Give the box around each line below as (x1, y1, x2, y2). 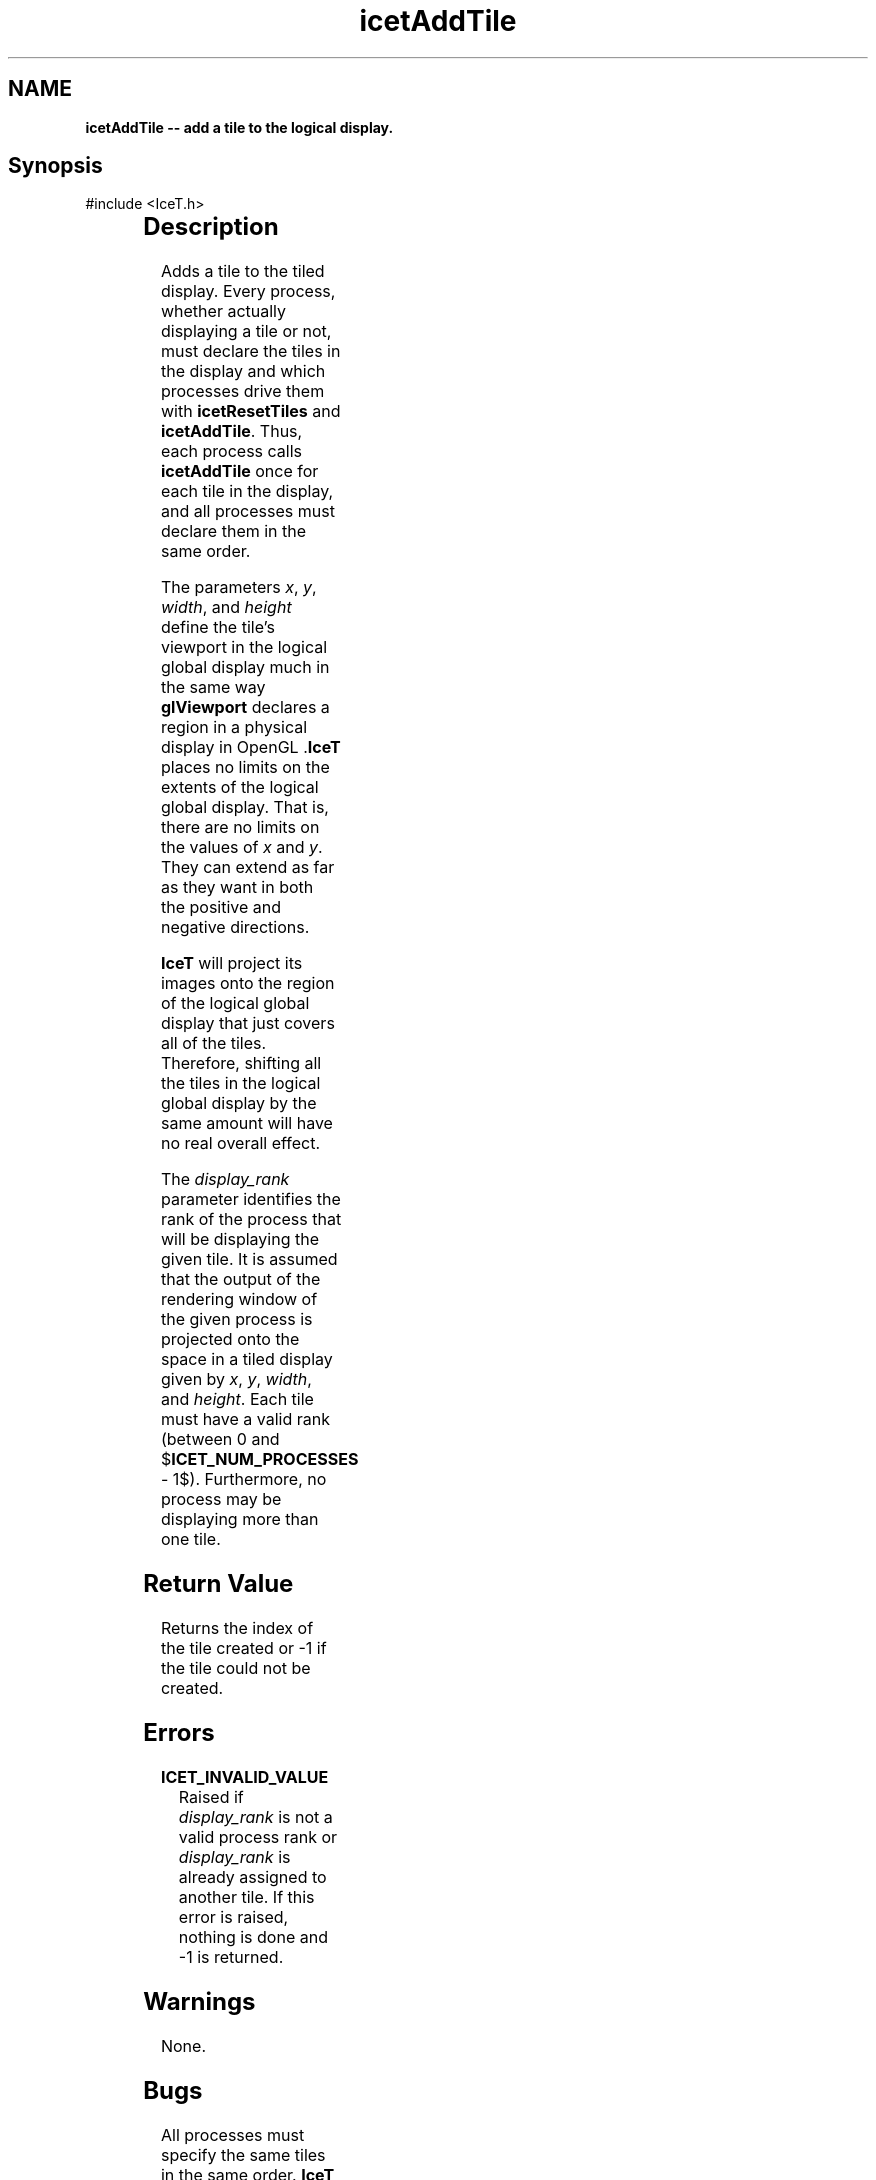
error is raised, (178, 1906, 289, 1927)
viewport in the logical (160, 637, 328, 658)
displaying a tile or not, (160, 321, 332, 342)
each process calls (160, 441, 303, 462)
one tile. (160, 1529, 221, 1550)
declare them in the (160, 521, 307, 542)
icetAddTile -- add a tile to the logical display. (85, 118, 394, 136)
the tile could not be (160, 1658, 311, 1679)
